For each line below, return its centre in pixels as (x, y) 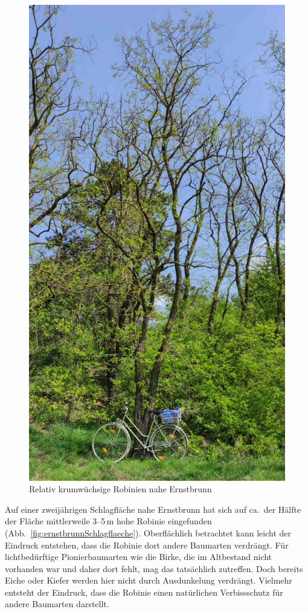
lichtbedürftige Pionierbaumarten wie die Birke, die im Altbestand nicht (139, 557)
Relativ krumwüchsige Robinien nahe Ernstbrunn (120, 489)
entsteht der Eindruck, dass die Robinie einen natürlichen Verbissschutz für (144, 592)
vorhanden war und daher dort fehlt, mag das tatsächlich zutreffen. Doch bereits (154, 568)
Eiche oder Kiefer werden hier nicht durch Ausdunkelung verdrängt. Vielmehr (149, 580)
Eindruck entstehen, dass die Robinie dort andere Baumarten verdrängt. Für (147, 545)
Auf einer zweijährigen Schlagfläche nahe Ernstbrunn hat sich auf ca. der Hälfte (153, 509)
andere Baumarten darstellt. (57, 604)
